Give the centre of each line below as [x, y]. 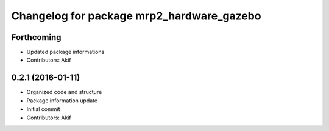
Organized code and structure [64, 92]
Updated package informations [65, 52]
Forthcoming [36, 37]
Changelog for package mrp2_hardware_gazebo [136, 16]
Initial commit [43, 109]
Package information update [62, 101]
